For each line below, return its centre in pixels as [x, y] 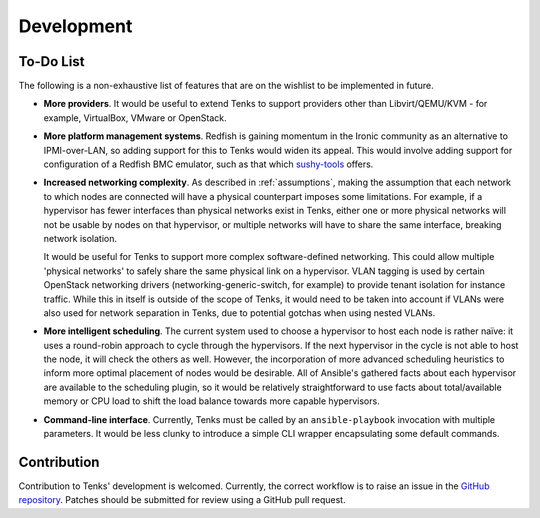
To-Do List [51, 61]
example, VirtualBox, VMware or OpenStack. [135, 117]
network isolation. [80, 238]
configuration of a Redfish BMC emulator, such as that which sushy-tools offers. [208, 164]
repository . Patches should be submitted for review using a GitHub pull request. [182, 500]
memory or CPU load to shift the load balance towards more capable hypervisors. [211, 401]
